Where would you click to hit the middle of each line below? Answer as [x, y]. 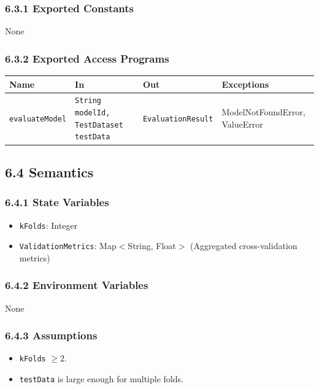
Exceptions [245, 84]
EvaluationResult [178, 119]
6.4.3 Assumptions [51, 335]
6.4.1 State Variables [57, 202]
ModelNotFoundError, [263, 112]
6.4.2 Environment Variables [77, 285]
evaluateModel [38, 119]
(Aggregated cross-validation [244, 246]
